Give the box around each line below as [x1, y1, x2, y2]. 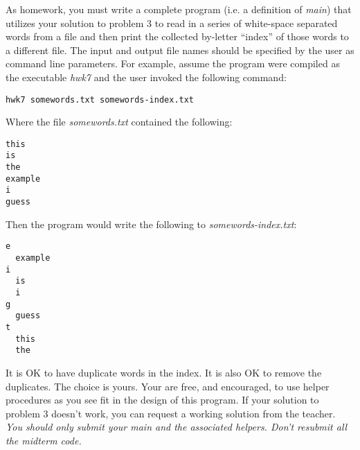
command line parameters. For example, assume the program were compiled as [6, 56, 340, 71]
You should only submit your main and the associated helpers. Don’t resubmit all [6, 419, 348, 434]
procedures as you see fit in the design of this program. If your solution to [6, 392, 319, 407]
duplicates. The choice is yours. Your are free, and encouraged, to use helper [6, 379, 330, 393]
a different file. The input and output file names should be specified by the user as [6, 42, 354, 57]
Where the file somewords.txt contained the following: [6, 114, 233, 129]
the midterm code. [6, 433, 82, 447]
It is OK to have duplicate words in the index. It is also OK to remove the [6, 365, 322, 379]
